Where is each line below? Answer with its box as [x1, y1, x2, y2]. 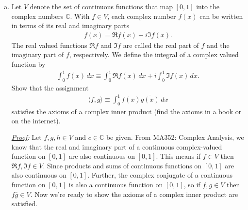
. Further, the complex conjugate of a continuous [87, 170, 232, 180]
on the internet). [11, 116, 61, 126]
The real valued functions [11, 40, 87, 50]
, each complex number [107, 11, 176, 21]
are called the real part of [123, 40, 199, 50]
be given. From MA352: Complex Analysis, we [106, 132, 244, 142]
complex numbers [11, 11, 64, 21]
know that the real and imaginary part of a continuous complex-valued [11, 141, 222, 151]
